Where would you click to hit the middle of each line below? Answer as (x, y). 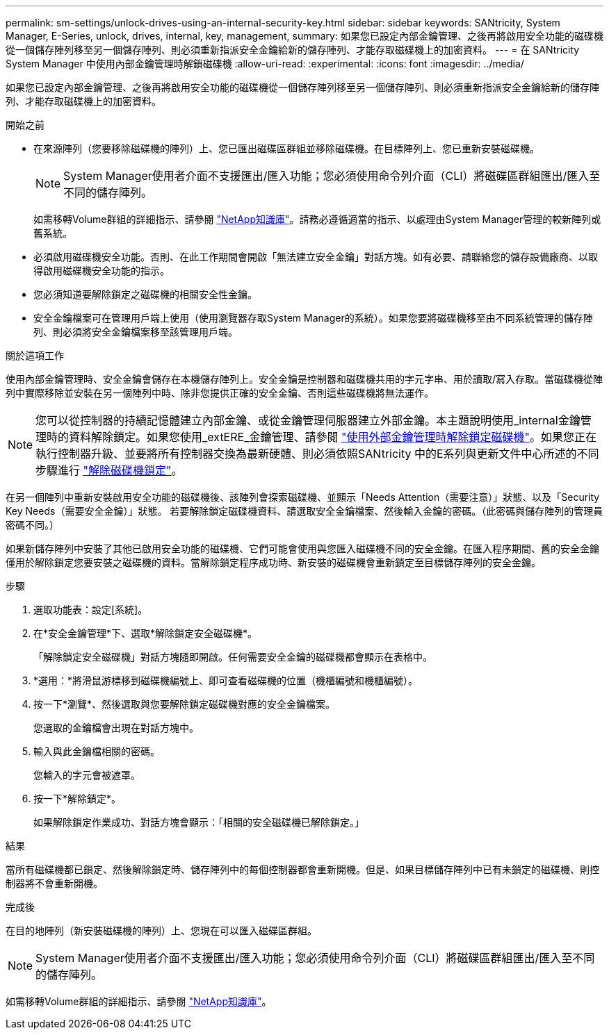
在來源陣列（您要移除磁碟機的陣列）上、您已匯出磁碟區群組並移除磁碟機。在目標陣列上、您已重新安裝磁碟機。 (286, 148)
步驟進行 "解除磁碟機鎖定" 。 (109, 470)
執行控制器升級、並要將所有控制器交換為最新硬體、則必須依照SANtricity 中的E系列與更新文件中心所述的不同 (317, 454)
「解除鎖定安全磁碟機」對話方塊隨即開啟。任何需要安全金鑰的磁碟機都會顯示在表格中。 (233, 657)
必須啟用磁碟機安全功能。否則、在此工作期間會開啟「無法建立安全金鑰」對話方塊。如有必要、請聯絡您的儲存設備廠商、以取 (316, 257)
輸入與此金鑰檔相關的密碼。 (97, 751)
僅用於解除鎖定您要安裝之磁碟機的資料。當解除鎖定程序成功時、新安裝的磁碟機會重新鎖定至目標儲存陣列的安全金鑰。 (273, 562)
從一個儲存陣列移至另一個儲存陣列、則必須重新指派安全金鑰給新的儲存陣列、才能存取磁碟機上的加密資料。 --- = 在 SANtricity (293, 50)
